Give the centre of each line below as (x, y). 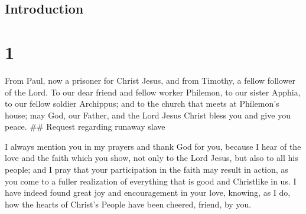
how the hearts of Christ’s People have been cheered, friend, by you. (128, 204)
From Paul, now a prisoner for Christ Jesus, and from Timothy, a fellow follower (150, 80)
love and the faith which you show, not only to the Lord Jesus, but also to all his (152, 158)
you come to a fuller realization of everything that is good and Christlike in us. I (151, 181)
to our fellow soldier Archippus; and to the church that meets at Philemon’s (142, 103)
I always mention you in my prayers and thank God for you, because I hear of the (153, 146)
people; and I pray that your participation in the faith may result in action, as (147, 169)
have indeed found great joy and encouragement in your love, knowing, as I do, (148, 192)
